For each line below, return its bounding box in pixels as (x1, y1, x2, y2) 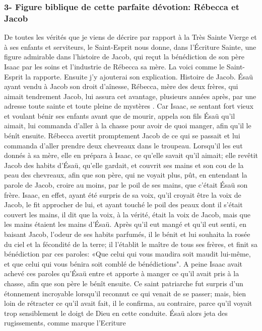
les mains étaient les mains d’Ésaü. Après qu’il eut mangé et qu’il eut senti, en (4, 219, 247, 229)
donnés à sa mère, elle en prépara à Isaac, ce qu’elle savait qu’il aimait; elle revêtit (4, 150, 258, 160)
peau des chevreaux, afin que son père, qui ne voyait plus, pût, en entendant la (4, 170, 247, 180)
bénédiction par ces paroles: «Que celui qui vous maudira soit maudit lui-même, (4, 249, 251, 259)
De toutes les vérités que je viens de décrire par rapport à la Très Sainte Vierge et (4, 32, 257, 42)
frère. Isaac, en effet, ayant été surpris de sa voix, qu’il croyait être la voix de (4, 189, 241, 200)
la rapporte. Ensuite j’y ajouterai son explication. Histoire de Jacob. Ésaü (25, 71, 253, 81)
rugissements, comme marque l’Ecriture (4, 317, 126, 328)
